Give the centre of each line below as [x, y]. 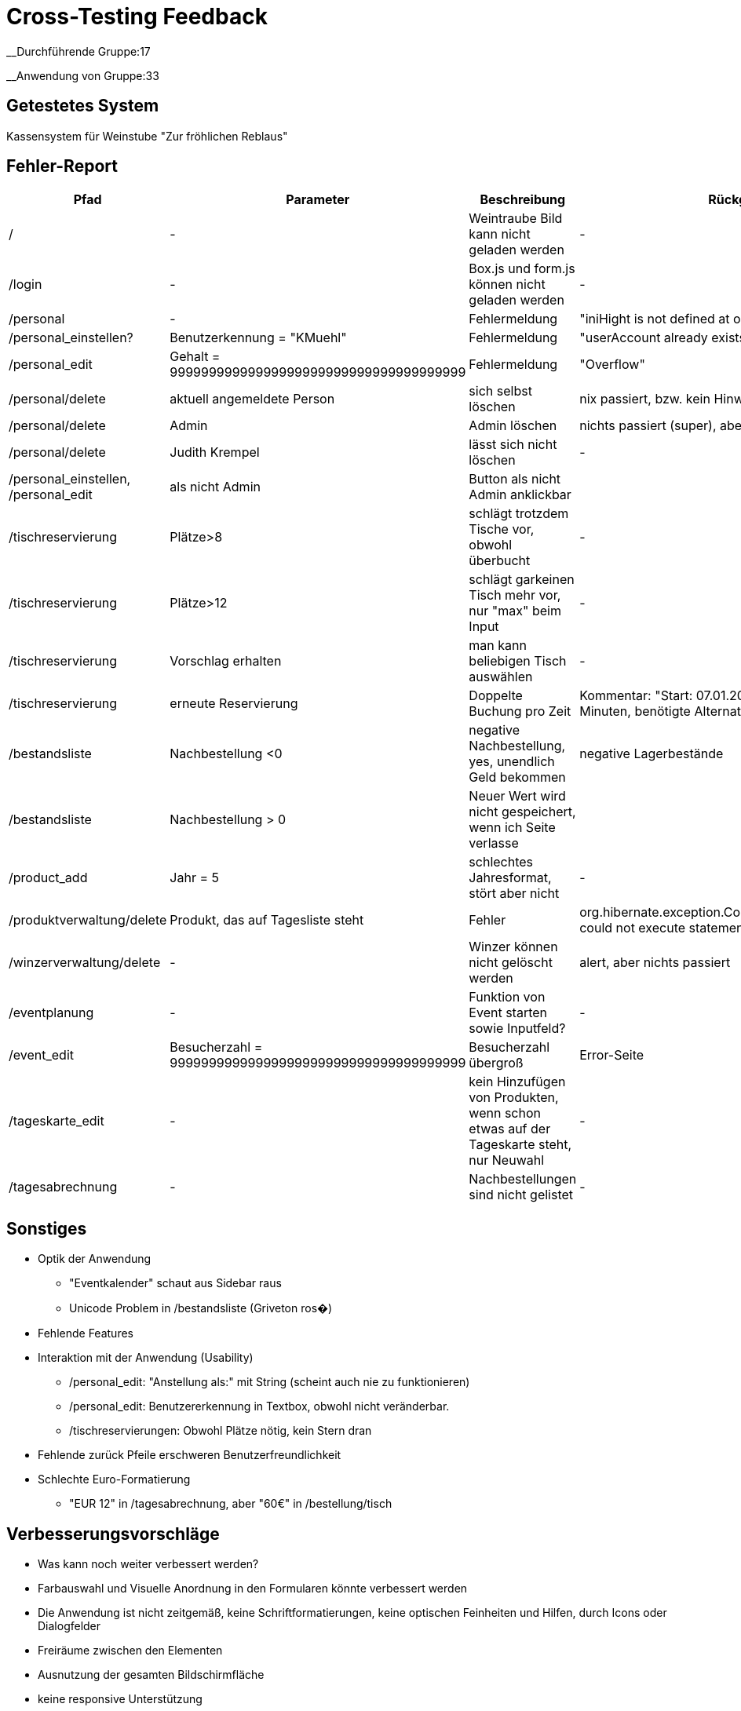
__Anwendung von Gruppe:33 [83, 75]
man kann [498, 646]
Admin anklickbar [520, 495]
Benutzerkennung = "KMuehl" [258, 338]
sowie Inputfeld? [517, 1029]
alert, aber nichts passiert [655, 963]
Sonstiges [47, 1228]
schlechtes [501, 862]
